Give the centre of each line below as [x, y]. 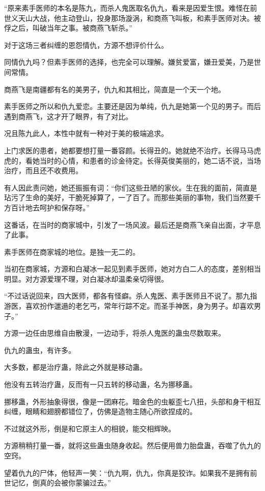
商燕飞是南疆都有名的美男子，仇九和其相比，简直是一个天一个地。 [115, 89]
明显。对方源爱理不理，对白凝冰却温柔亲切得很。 [86, 278]
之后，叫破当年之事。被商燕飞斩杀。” [72, 28]
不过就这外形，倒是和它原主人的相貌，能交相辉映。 [90, 428]
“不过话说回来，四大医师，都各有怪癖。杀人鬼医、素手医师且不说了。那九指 [131, 296]
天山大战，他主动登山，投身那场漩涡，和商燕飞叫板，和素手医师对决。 [136, 18]
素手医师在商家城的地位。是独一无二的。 [72, 251]
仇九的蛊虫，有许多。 [40, 350]
